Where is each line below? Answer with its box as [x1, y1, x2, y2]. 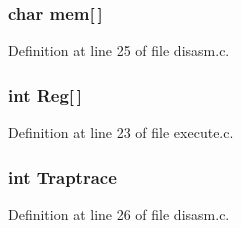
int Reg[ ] [8, 82, 83, 107]
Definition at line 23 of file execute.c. [8, 122, 234, 143]
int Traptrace [8, 164, 117, 189]
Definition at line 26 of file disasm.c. [8, 203, 230, 224]
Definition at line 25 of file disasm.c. [8, 40, 230, 61]
